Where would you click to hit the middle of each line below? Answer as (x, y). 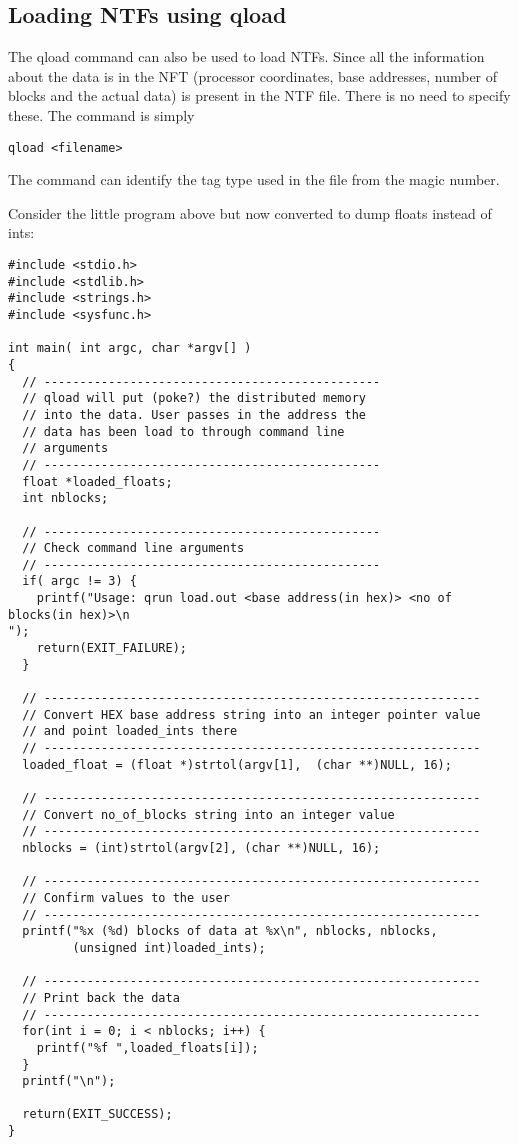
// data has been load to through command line (183, 431)
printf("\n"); (69, 1081)
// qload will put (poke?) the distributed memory (194, 398)
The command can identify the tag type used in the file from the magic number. (254, 179)
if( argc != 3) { (79, 581)
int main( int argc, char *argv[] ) (130, 348)
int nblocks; (65, 498)
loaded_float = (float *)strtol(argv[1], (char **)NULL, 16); (237, 764)
